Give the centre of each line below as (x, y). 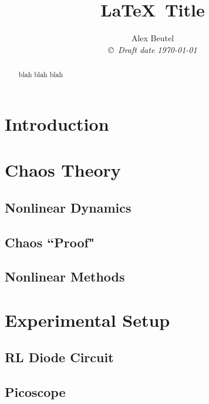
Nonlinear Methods (65, 276)
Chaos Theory (63, 170)
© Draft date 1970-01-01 (153, 49)
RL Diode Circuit (59, 357)
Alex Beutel (153, 38)
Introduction (57, 123)
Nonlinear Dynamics (68, 207)
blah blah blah (41, 74)
